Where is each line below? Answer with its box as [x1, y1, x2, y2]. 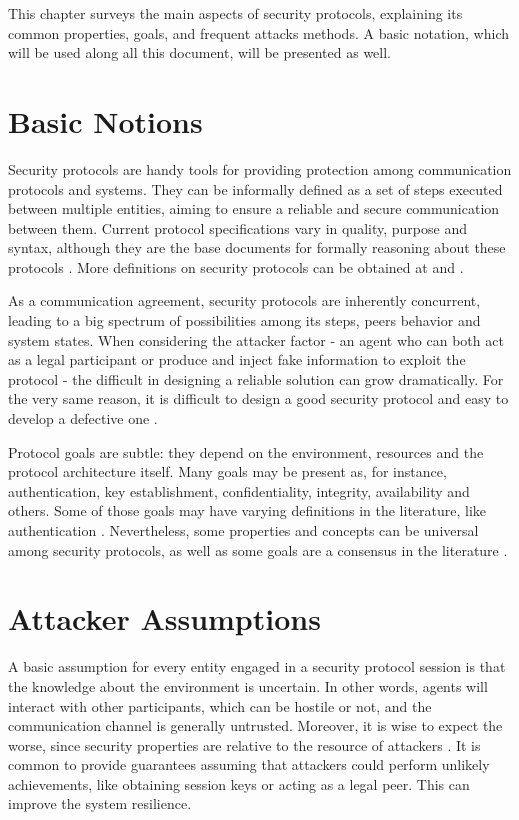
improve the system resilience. [8, 793, 192, 814]
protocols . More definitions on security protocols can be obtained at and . [8, 256, 464, 277]
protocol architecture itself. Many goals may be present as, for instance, [8, 461, 447, 482]
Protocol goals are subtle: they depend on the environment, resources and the [8, 441, 484, 462]
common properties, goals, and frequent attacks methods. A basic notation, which [8, 22, 510, 43]
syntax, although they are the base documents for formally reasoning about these [8, 237, 506, 258]
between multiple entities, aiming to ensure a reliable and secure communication [8, 198, 500, 219]
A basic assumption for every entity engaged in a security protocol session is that [8, 656, 506, 677]
